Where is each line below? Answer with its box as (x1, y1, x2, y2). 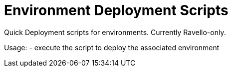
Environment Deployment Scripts (4, 2, 229, 19)
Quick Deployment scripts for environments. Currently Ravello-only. (4, 28, 226, 36)
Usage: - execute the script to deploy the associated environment (4, 43, 220, 52)
